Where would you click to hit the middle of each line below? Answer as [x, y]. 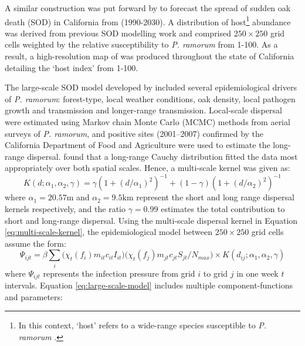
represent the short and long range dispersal [215, 197]
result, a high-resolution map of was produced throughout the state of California [150, 56]
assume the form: [35, 243]
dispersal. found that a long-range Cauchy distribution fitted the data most [162, 156]
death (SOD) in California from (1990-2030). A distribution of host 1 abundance [148, 21]
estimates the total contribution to [223, 209]
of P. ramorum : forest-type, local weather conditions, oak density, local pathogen [150, 98]
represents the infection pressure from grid [119, 273]
